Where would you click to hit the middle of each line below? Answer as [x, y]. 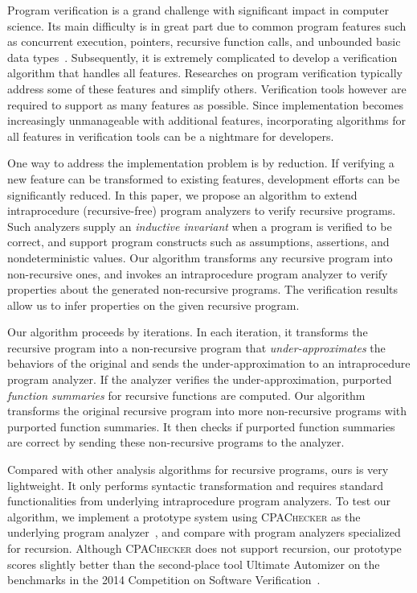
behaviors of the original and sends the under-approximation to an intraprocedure [209, 363]
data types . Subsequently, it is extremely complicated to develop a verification [202, 57]
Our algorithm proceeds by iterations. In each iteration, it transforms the [188, 332]
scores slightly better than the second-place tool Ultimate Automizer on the [194, 564]
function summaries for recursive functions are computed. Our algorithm [186, 395]
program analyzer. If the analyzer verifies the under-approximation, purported [200, 379]
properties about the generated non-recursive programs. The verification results [203, 289]
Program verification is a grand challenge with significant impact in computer [198, 10]
